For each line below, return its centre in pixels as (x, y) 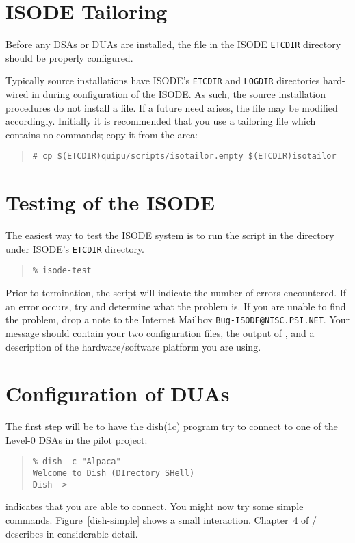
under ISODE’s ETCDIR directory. (75, 248)
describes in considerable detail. (72, 533)
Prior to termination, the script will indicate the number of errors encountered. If (176, 293)
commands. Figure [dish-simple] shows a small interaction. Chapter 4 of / (161, 520)
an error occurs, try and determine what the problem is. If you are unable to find (176, 306)
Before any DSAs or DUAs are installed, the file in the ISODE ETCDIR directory (173, 44)
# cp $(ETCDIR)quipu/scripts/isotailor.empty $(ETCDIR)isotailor (184, 156)
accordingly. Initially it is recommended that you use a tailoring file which (161, 121)
